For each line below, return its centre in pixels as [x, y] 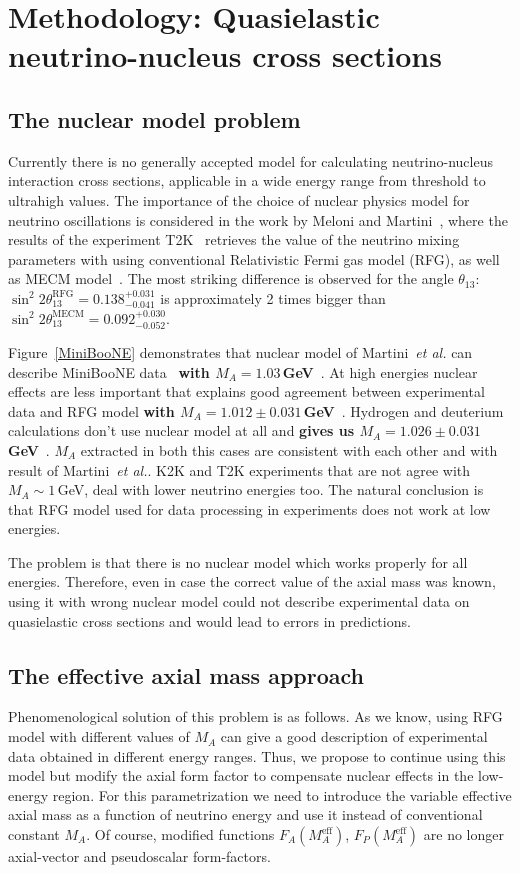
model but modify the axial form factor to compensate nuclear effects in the [241, 775]
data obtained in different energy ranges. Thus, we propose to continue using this [257, 755]
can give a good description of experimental [354, 736]
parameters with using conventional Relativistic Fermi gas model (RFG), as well [254, 258]
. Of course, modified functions [180, 834]
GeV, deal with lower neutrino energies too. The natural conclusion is [270, 489]
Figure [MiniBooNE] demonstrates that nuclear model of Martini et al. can [240, 351]
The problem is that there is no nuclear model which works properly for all [238, 561]
